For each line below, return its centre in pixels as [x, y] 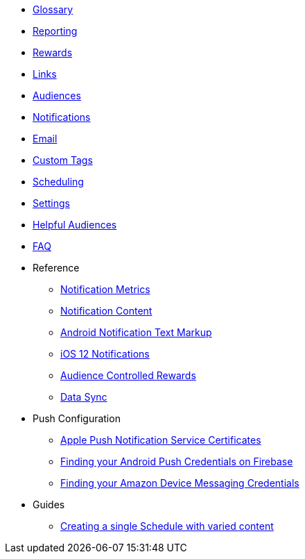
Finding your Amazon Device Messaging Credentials [180, 483]
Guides [49, 504]
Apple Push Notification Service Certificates [161, 440]
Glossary [53, 9]
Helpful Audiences [75, 225]
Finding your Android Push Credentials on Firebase [177, 461]
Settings [51, 203]
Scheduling [58, 182]
